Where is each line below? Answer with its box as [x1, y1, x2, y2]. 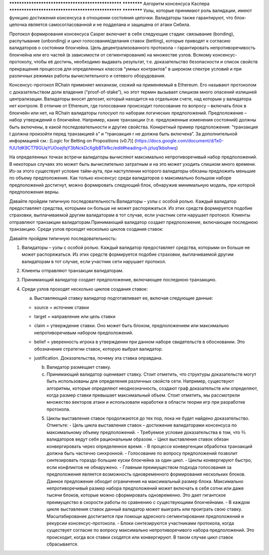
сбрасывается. [46, 541, 79, 547]
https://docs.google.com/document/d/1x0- [136, 138, 224, 144]
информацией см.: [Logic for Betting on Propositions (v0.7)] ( [9, 138, 136, 144]
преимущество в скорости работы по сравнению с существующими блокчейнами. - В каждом [46, 499, 250, 505]
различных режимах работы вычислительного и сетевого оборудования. [9, 72, 166, 78]
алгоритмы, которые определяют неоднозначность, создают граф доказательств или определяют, [46, 385, 259, 391]
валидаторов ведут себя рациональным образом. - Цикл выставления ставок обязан [46, 436, 229, 442]
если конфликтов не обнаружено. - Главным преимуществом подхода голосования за [46, 464, 232, 470]
